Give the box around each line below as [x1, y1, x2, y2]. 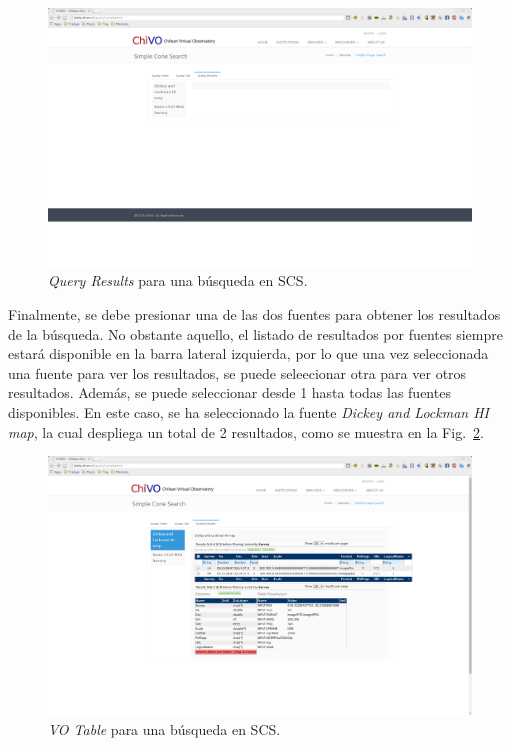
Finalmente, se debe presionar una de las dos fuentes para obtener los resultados [8, 303, 501, 324]
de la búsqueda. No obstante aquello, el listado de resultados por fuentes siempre [8, 323, 503, 344]
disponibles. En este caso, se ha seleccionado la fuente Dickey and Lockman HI [8, 401, 489, 422]
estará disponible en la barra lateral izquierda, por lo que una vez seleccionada [8, 343, 489, 364]
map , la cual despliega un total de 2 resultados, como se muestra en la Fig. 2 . [8, 421, 484, 442]
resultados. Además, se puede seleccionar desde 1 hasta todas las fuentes [8, 382, 451, 403]
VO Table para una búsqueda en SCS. [48, 718, 281, 739]
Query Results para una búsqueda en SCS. [48, 270, 308, 291]
